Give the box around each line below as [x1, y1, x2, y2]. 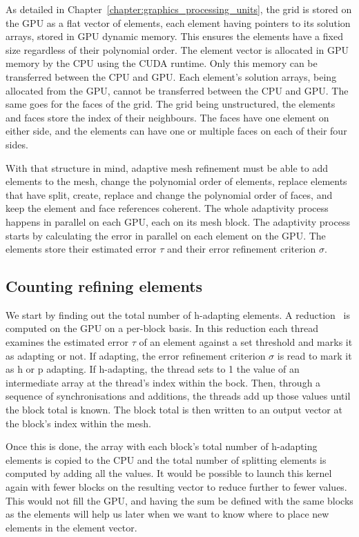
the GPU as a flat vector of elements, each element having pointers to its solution [6, 15, 351, 30]
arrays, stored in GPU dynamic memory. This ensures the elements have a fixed [6, 29, 343, 43]
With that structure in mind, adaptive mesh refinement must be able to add [6, 160, 329, 175]
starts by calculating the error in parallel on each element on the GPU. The [6, 228, 326, 242]
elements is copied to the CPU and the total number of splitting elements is [6, 452, 327, 467]
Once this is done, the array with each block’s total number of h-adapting [6, 439, 318, 453]
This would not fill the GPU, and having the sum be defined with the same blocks [6, 493, 353, 507]
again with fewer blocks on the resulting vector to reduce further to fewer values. [6, 480, 347, 494]
